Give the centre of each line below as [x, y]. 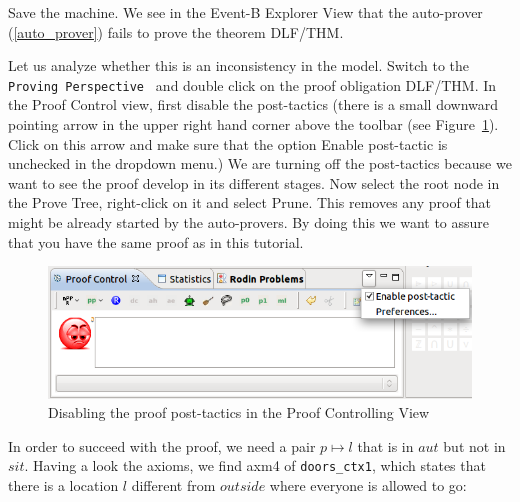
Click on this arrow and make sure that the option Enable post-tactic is [228, 143]
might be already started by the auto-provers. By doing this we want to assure [249, 222]
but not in [474, 445]
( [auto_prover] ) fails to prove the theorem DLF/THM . [176, 31]
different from [173, 484]
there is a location [63, 484]
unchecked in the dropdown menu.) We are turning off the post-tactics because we [260, 163]
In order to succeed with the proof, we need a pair [162, 445]
